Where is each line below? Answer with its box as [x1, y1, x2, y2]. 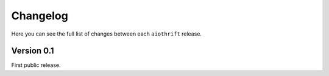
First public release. [11, 62, 61, 69]
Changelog [11, 9, 68, 22]
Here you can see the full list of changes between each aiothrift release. [11, 30, 202, 37]
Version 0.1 [11, 46, 54, 56]
